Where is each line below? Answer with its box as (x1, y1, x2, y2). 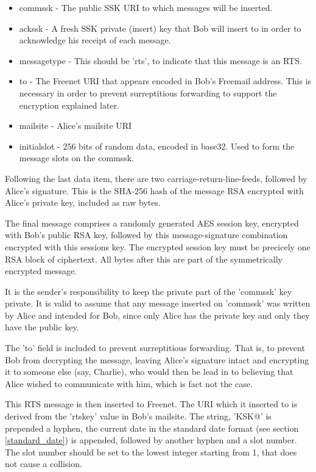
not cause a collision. (5, 457, 82, 470)
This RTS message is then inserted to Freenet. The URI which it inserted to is (5, 398, 298, 410)
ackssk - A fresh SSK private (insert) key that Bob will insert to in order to (19, 21, 301, 34)
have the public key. (5, 321, 79, 333)
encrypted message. (5, 264, 77, 277)
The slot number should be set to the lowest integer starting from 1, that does (5, 445, 297, 458)
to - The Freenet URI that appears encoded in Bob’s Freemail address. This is (19, 74, 312, 87)
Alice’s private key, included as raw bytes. (5, 196, 161, 209)
